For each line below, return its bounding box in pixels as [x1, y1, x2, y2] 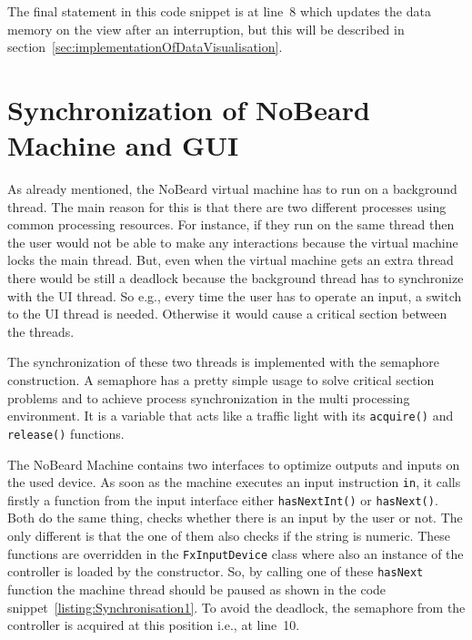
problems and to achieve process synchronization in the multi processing [7, 388, 410, 407]
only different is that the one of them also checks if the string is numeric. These [7, 526, 451, 545]
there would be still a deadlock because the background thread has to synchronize [7, 269, 464, 288]
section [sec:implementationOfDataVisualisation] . [7, 37, 283, 56]
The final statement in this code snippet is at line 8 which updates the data [7, 2, 431, 20]
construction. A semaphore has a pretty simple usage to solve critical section [7, 371, 435, 390]
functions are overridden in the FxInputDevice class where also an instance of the [7, 543, 464, 563]
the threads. [7, 321, 75, 340]
